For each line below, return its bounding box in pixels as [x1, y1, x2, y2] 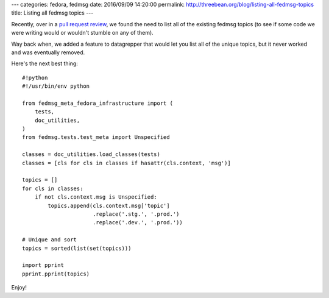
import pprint [22, 262, 64, 269]
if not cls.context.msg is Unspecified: [34, 194, 158, 200]
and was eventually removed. [11, 49, 85, 56]
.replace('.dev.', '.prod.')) [92, 219, 183, 226]
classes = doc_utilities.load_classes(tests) [22, 151, 161, 158]
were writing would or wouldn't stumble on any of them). [11, 29, 154, 37]
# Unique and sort [22, 236, 77, 243]
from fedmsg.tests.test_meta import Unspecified [22, 134, 170, 141]
